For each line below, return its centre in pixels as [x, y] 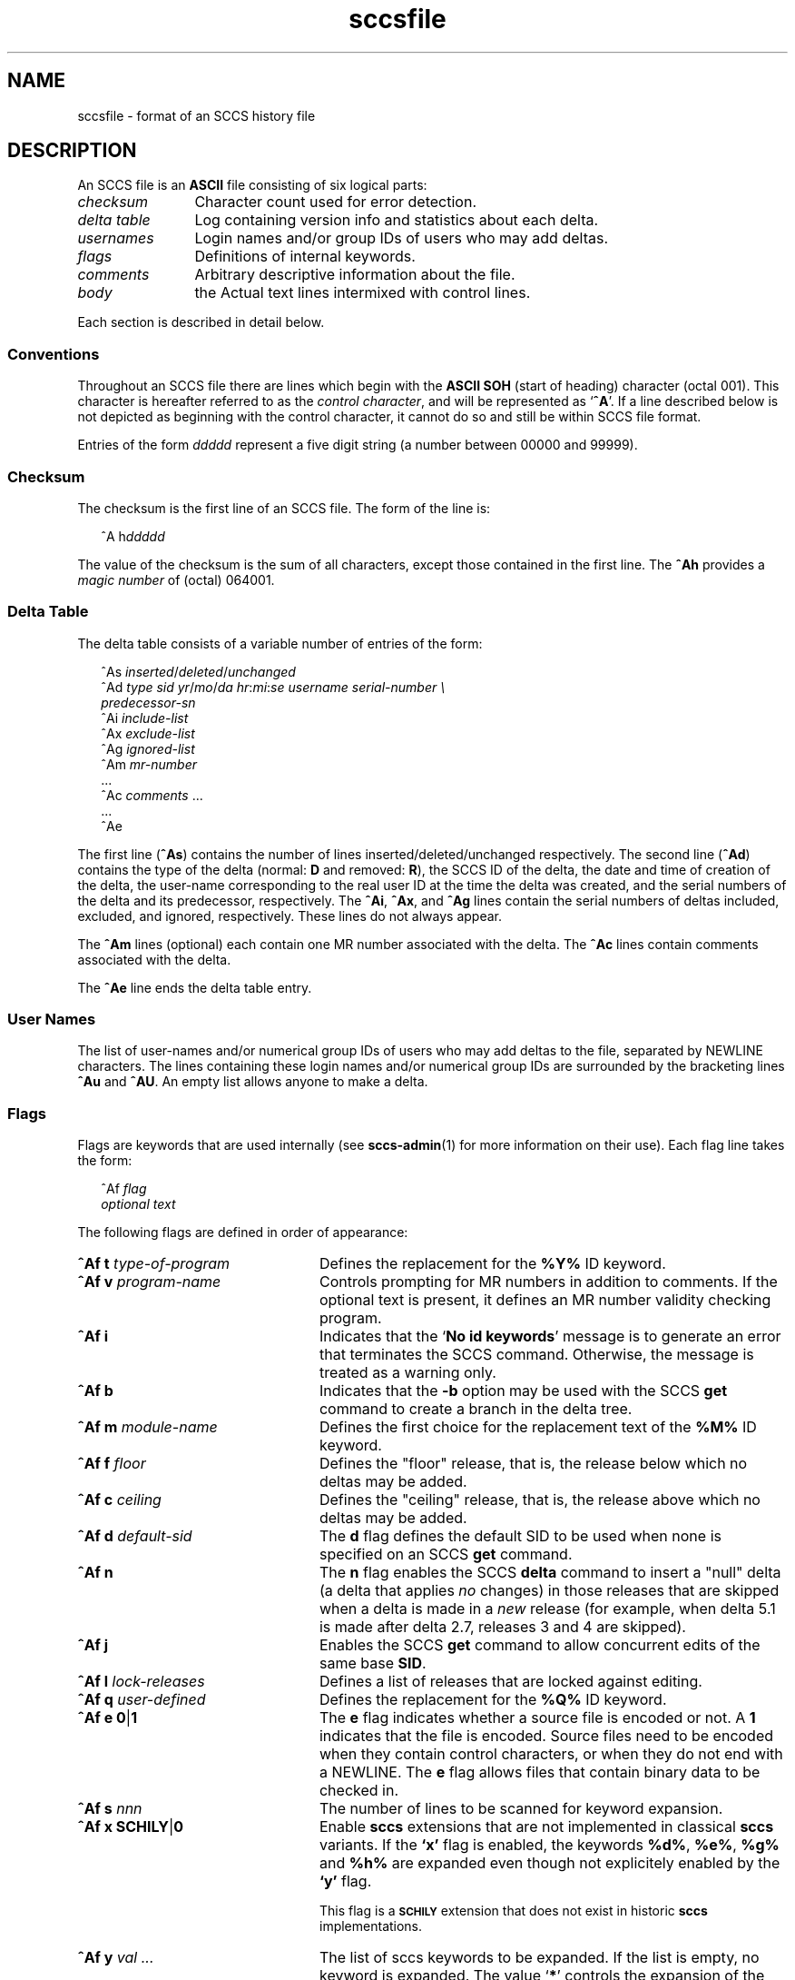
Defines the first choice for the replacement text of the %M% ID [538, 1427]
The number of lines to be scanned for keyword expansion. [521, 1809]
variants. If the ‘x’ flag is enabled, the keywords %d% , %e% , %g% [549, 1845]
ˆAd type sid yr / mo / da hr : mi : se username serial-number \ [273, 687]
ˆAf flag [124, 1189]
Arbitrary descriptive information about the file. [355, 275]
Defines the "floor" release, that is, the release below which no [533, 1464]
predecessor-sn [148, 702]
